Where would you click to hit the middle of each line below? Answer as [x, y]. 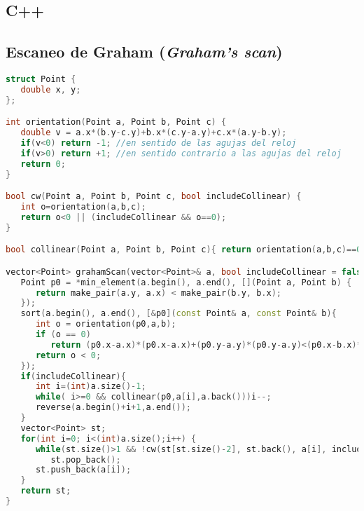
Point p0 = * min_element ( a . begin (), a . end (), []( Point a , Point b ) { [186, 282]
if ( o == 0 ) [63, 335]
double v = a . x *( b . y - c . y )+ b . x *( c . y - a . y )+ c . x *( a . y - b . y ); [154, 133]
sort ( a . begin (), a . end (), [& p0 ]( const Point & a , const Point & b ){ [178, 314]
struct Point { [41, 79]
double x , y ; [51, 89]
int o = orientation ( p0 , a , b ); [106, 324]
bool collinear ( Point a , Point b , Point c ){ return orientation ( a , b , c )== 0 [184, 250]
